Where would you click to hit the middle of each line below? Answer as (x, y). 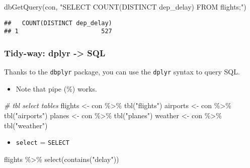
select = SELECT (43, 142)
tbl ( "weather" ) (26, 125)
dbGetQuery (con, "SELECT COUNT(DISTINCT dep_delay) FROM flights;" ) (125, 7)
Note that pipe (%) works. (56, 88)
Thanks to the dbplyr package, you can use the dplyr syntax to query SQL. (122, 72)
